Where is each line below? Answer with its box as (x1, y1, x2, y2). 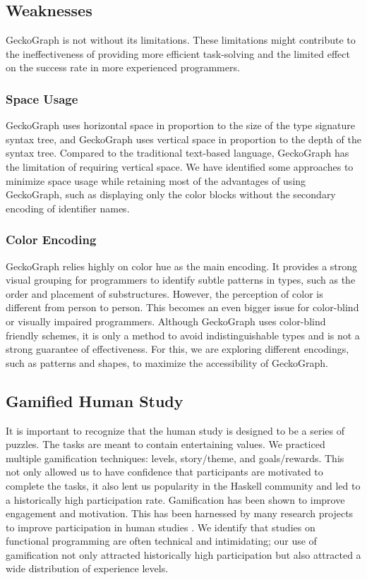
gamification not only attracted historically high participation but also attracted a (6, 547, 361, 562)
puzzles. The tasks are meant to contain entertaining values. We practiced (6, 437, 325, 452)
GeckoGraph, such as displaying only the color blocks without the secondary (6, 187, 336, 202)
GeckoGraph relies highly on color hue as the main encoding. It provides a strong (6, 258, 358, 273)
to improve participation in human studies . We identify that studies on (6, 519, 315, 534)
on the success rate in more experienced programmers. (6, 60, 240, 75)
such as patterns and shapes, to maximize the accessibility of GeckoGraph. (6, 355, 328, 370)
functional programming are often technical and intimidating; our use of (6, 533, 317, 548)
